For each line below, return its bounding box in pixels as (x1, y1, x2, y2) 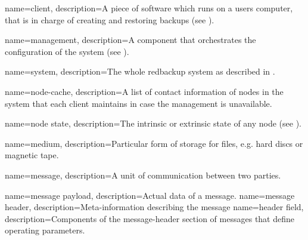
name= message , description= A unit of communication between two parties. (5, 168, 281, 181)
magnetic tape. (5, 149, 59, 161)
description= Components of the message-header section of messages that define (5, 212, 295, 224)
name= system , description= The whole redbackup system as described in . (5, 65, 275, 78)
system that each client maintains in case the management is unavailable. (5, 97, 272, 109)
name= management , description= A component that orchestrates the (5, 33, 256, 46)
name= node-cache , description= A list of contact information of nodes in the (5, 85, 284, 97)
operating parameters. (5, 224, 85, 236)
